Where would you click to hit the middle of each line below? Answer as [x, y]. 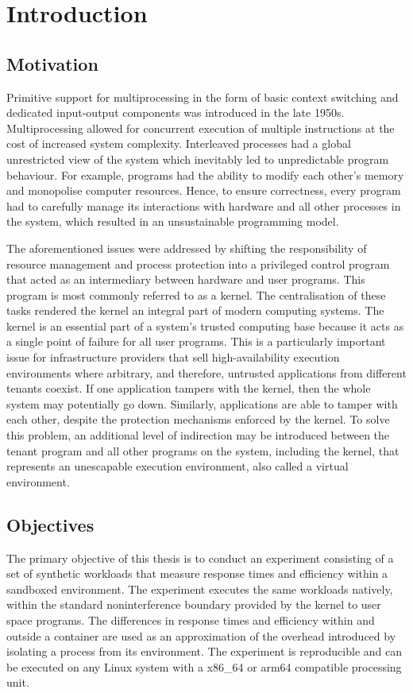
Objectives [50, 524]
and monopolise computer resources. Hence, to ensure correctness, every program [204, 190]
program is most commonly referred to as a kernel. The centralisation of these [196, 294]
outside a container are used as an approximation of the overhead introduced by [201, 635]
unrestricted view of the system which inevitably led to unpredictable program [198, 159]
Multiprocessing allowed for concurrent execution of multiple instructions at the [201, 128]
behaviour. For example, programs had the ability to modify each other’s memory [205, 174]
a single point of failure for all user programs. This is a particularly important [196, 341]
